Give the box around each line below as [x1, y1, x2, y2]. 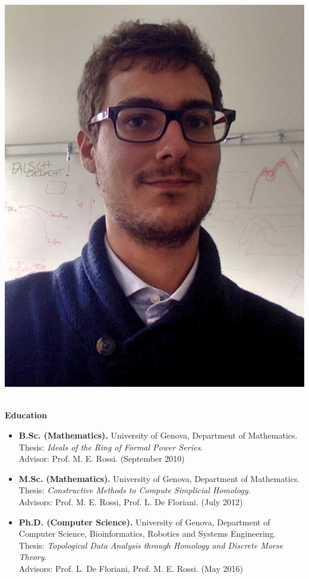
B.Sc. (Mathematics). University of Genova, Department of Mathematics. [18, 429, 298, 442]
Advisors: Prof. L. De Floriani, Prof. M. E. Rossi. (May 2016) [18, 562, 243, 574]
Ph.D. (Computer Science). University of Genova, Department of [18, 515, 270, 528]
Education [5, 409, 48, 421]
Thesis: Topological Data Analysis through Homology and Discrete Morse [18, 539, 283, 551]
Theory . [18, 550, 47, 563]
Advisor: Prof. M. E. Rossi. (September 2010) [18, 452, 185, 465]
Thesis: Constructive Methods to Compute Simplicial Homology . [18, 484, 251, 496]
